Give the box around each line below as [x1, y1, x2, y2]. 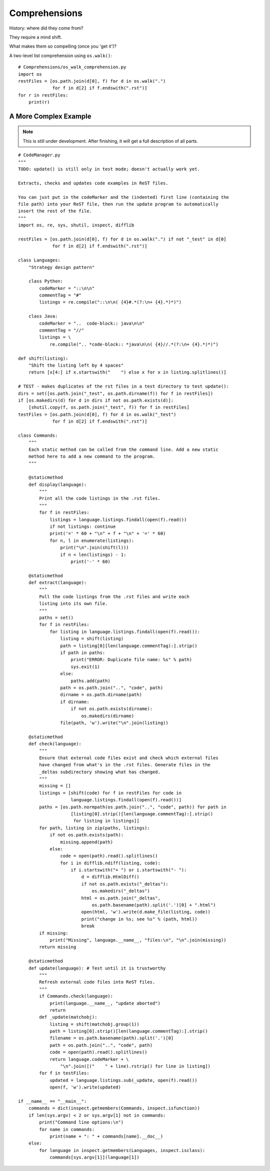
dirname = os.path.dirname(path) [60, 692, 142, 698]
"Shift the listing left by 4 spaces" [28, 362, 124, 368]
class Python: [28, 278, 63, 284]
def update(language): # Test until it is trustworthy [28, 965, 166, 971]
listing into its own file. [39, 601, 108, 607]
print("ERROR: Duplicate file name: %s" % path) [70, 657, 192, 663]
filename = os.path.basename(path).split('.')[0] [49, 1035, 174, 1041]
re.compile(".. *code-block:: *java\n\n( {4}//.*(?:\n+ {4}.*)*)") [49, 341, 218, 347]
